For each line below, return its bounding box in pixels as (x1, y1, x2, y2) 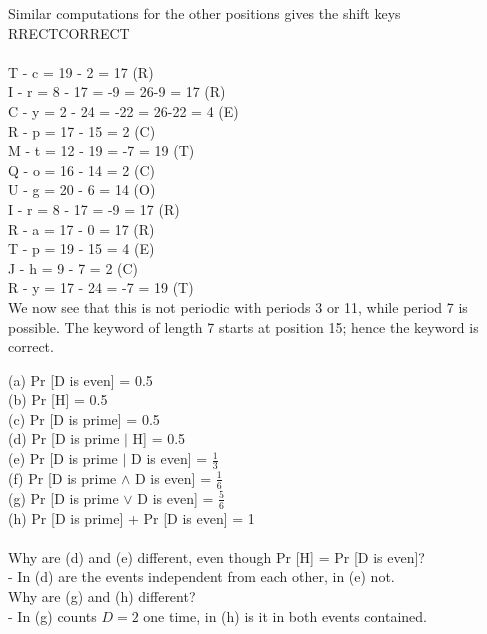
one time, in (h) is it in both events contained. (143, 605, 427, 626)
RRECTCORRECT (8, 22, 130, 43)
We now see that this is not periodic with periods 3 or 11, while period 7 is (8, 296, 468, 317)
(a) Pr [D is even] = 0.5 (8, 369, 153, 390)
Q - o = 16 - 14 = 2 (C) (8, 159, 155, 180)
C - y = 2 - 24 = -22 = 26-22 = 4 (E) (8, 100, 239, 121)
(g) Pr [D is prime (8, 487, 119, 508)
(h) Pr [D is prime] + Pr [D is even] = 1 (8, 507, 255, 528)
